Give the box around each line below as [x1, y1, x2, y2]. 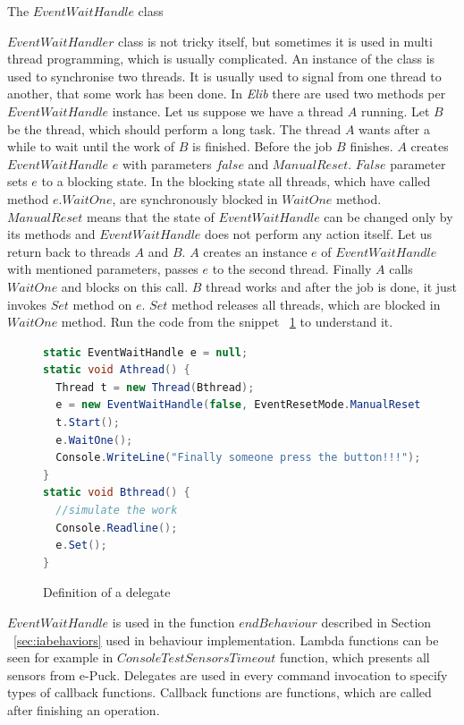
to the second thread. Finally [212, 260, 372, 278]
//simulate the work [55, 504, 178, 517]
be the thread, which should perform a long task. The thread [7, 119, 342, 138]
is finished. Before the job [192, 137, 333, 156]
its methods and [7, 225, 96, 243]
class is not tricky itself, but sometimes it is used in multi [118, 31, 433, 50]
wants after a [359, 119, 430, 138]
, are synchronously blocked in [112, 189, 278, 208]
